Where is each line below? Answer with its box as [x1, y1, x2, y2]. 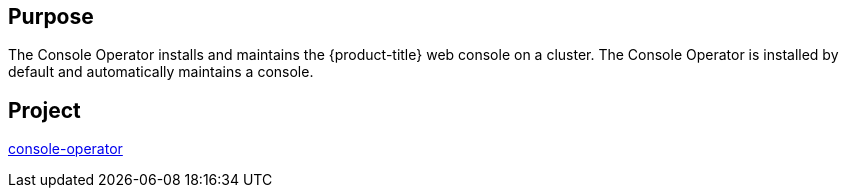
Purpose [8, 4, 94, 29]
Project [8, 97, 81, 123]
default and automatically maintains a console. [8, 63, 314, 81]
